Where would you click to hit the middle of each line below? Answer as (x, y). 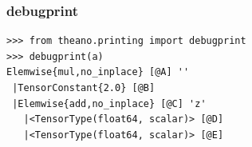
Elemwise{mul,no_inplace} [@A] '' (98, 72)
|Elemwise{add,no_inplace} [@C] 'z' (109, 103)
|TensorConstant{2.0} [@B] (84, 88)
